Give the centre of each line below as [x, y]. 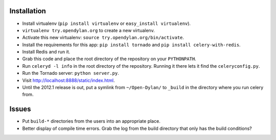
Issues [20, 109]
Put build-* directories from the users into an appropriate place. [91, 121]
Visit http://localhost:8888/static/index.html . [68, 80]
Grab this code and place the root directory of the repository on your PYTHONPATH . [109, 59]
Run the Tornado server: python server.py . [71, 73]
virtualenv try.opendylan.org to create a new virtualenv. [89, 30]
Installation [28, 11]
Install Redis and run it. [46, 52]
